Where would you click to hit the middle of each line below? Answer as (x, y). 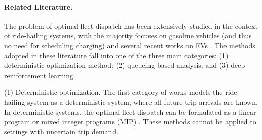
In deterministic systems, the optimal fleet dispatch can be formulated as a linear (130, 112)
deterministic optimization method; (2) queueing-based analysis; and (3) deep (125, 65)
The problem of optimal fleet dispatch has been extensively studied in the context (131, 25)
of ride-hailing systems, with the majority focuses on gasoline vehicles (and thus (128, 36)
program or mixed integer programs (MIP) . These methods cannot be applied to (130, 122)
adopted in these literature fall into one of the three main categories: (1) (116, 55)
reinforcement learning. (40, 75)
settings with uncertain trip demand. (61, 131)
